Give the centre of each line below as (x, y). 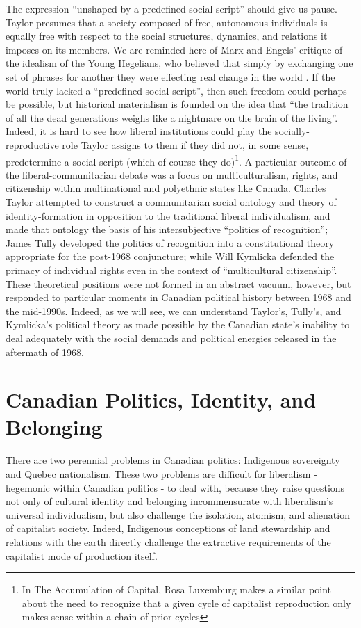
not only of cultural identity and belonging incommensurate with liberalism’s (169, 501)
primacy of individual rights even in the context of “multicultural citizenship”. (171, 269)
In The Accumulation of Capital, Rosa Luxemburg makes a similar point (176, 589)
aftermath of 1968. (45, 352)
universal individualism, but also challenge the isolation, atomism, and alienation (178, 514)
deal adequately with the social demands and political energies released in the (171, 338)
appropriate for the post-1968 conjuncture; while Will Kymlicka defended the (170, 256)
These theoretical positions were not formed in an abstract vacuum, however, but (178, 283)
